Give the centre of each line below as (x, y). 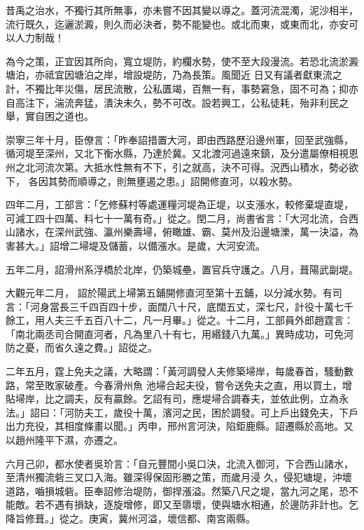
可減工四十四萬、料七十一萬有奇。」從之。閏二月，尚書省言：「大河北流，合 (177, 218)
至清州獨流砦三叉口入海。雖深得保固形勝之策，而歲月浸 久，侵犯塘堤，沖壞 (179, 477)
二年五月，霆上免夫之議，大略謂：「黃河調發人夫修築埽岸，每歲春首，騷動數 (180, 371)
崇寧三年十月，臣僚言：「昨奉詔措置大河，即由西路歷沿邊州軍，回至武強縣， (180, 139)
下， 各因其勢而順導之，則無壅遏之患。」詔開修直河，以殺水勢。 (152, 181)
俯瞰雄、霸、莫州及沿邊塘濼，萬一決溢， (255, 232)
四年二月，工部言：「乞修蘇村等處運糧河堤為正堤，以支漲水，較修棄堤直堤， (180, 204)
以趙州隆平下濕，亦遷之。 (64, 440)
